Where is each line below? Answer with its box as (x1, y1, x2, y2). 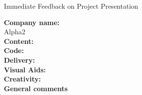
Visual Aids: (4, 64, 46, 74)
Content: (4, 36, 34, 46)
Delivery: (4, 54, 35, 65)
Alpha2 (4, 27, 25, 37)
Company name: (4, 17, 60, 27)
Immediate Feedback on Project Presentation (4, 1, 139, 11)
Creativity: (4, 74, 41, 84)
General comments (4, 83, 68, 93)
